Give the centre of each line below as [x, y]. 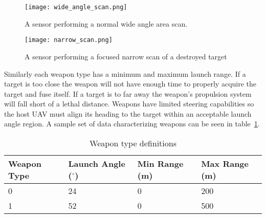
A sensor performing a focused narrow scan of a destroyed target [126, 56]
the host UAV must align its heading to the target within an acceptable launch [128, 113]
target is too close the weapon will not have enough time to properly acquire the [130, 84]
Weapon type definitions [133, 143]
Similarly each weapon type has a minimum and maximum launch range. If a [125, 73]
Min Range [160, 164]
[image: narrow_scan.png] [69, 40]
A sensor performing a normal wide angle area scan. [106, 23]
